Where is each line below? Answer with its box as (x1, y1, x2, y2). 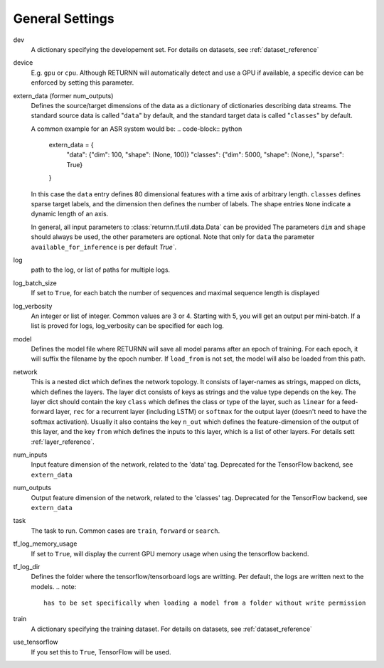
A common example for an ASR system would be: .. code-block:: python (31, 124, 242, 133)
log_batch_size (13, 278, 57, 287)
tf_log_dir (13, 562, 41, 571)
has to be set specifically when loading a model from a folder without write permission (43, 599, 366, 608)
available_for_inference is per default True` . (31, 243, 177, 251)
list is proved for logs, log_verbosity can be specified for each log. (31, 322, 224, 330)
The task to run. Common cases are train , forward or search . (31, 526, 220, 535)
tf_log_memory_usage (13, 539, 78, 548)
